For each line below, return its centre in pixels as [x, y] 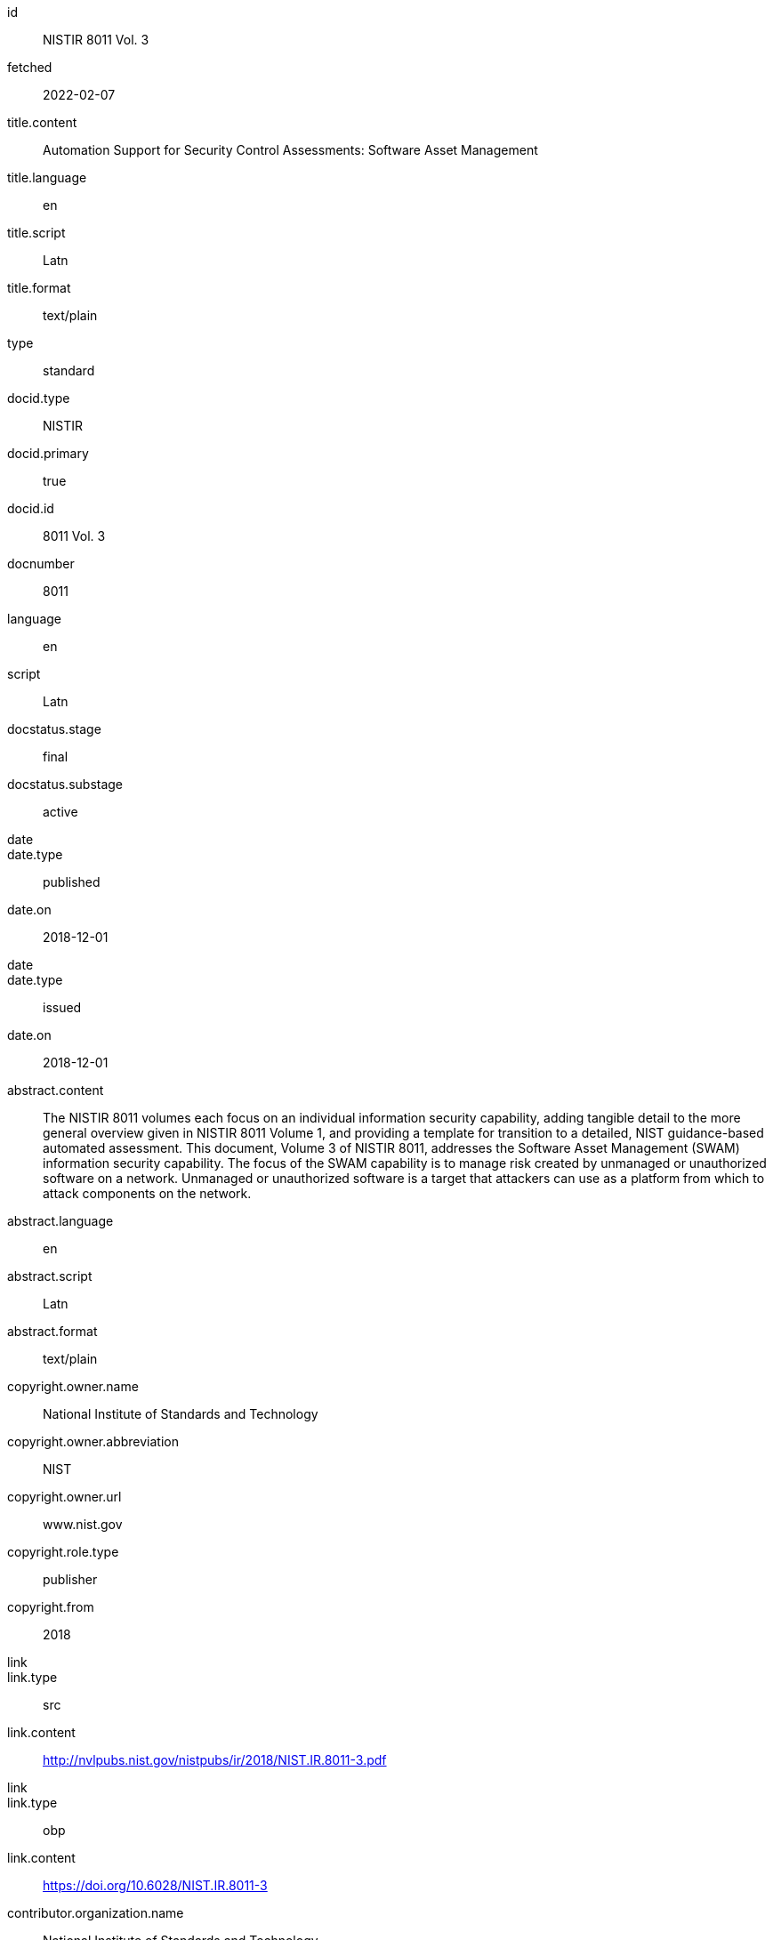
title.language [47, 177]
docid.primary [48, 453]
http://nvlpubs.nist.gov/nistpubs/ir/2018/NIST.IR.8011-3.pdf [215, 1760]
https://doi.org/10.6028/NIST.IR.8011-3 [155, 1885]
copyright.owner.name [73, 1386]
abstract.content [56, 1090]
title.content [42, 122]
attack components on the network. [147, 1193]
